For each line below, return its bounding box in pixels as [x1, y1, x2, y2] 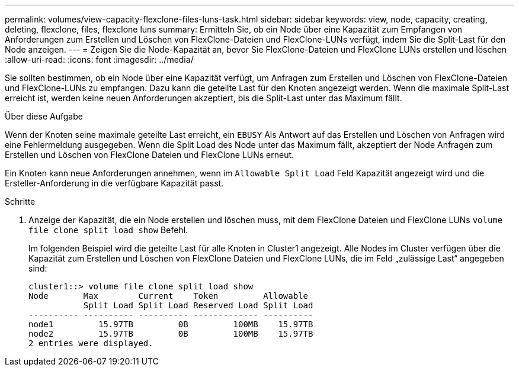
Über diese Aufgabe [5, 111, 83, 121]
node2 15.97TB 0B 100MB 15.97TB [28, 329, 313, 338]
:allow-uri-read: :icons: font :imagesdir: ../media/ [5, 54, 194, 64]
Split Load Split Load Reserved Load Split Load [83, 301, 313, 310]
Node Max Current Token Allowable [28, 291, 309, 301]
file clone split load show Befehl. [28, 225, 188, 235]
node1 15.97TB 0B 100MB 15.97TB [28, 320, 313, 329]
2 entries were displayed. [28, 338, 153, 348]
